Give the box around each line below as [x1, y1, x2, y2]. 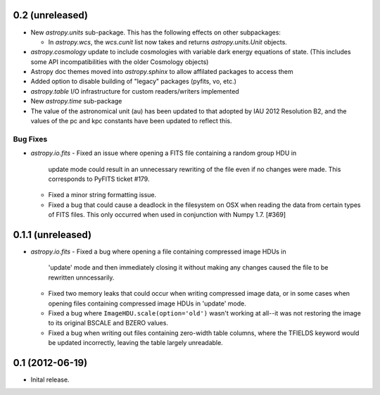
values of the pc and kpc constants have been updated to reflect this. [30, 117, 232, 125]
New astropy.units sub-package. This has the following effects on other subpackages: [30, 28, 281, 37]
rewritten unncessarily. [48, 273, 115, 282]
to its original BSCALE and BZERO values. [48, 319, 169, 327]
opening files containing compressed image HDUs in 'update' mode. [48, 299, 246, 308]
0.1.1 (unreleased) [13, 229, 91, 241]
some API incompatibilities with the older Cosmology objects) [30, 57, 209, 66]
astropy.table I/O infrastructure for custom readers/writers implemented [30, 87, 239, 95]
